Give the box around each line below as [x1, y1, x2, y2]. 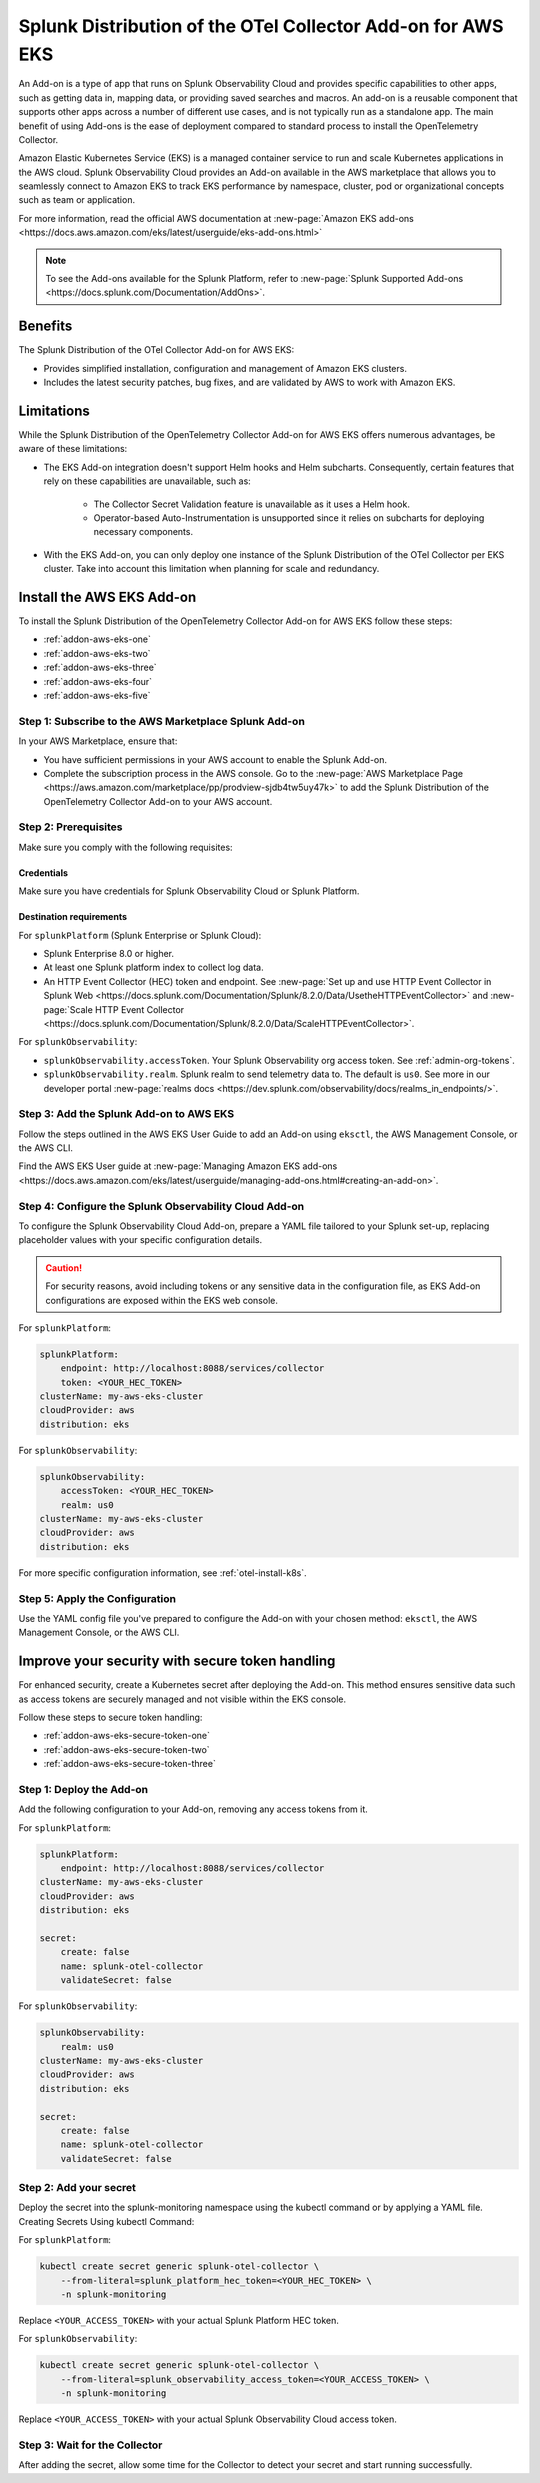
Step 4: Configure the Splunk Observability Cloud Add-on [18, 1199, 305, 1213]
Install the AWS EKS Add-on [18, 588, 197, 605]
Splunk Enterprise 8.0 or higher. [43, 948, 175, 960]
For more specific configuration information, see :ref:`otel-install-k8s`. [18, 1566, 307, 1579]
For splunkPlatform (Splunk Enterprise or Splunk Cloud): [18, 929, 262, 941]
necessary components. [93, 526, 194, 538]
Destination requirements [18, 911, 128, 923]
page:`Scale [43, 1003, 94, 1015]
